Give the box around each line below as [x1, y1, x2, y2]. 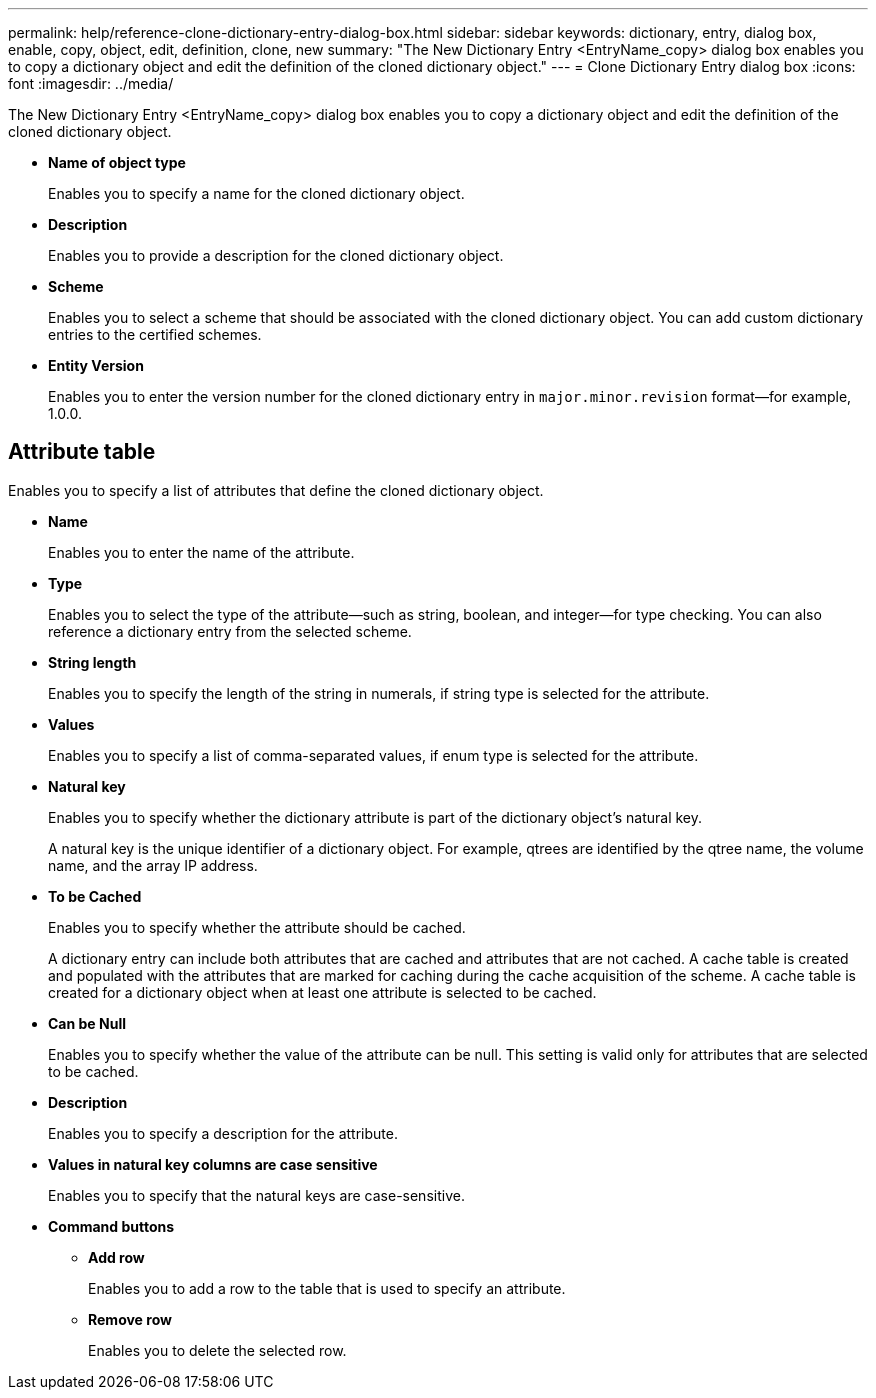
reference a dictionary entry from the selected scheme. [48, 622, 412, 640]
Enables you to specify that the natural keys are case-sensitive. [48, 1186, 465, 1204]
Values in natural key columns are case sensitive [48, 1155, 378, 1173]
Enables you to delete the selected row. [88, 1341, 347, 1359]
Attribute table [8, 439, 156, 465]
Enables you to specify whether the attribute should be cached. [48, 918, 466, 936]
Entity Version [48, 357, 144, 374]
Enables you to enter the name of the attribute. [48, 543, 355, 561]
